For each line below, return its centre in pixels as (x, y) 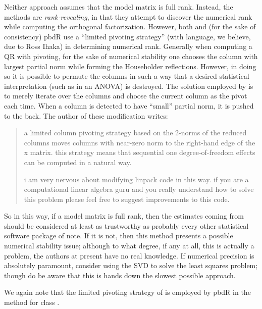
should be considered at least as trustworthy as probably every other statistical (126, 225)
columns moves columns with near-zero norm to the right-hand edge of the (140, 142)
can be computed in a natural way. (78, 162)
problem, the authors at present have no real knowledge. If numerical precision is (129, 255)
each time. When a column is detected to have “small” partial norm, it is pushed (129, 105)
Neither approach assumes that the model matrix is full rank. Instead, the (119, 7)
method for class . (32, 302)
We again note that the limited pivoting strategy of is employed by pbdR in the (127, 292)
